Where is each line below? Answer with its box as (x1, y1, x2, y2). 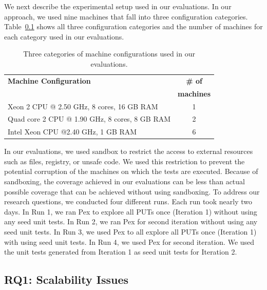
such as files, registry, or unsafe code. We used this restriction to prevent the (4, 156, 245, 166)
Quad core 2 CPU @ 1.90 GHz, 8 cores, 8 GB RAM (8, 113, 171, 124)
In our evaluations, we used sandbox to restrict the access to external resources (4, 146, 253, 157)
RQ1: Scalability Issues (4, 272, 129, 287)
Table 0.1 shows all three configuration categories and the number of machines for (4, 21, 263, 32)
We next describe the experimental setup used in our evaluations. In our (4, 1, 232, 11)
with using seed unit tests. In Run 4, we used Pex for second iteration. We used (4, 236, 255, 247)
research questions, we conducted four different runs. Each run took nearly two (4, 196, 252, 207)
